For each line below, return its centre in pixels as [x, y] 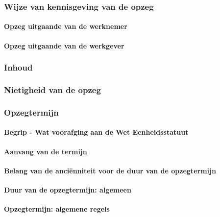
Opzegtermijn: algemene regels [57, 209]
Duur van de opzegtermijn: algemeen [68, 189]
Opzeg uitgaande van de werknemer [66, 26]
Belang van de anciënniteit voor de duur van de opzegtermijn [110, 170]
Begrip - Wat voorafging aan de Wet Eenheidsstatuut [96, 132]
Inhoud [18, 67]
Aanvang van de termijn [46, 151]
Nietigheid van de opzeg [52, 89]
